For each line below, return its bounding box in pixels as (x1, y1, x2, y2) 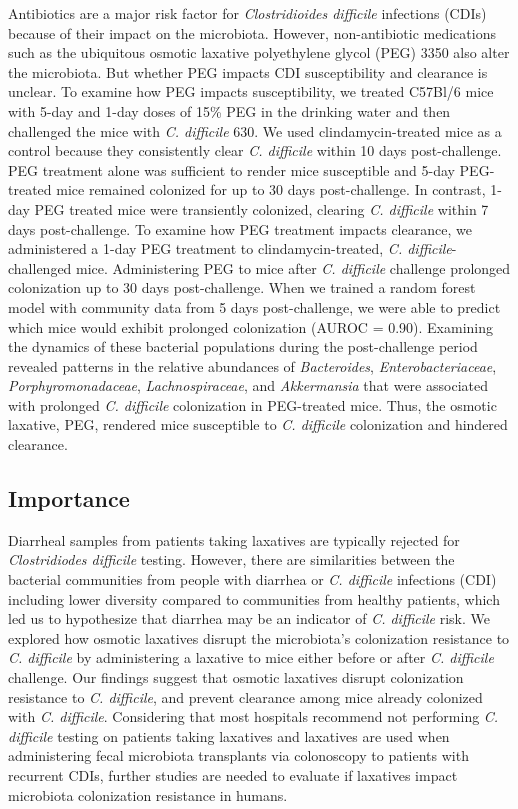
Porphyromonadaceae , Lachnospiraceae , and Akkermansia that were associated (8, 375, 488, 396)
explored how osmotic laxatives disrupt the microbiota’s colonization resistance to (8, 627, 510, 648)
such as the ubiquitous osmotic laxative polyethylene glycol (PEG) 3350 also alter (8, 42, 510, 63)
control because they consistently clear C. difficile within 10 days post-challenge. (8, 140, 502, 161)
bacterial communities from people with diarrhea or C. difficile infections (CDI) (8, 569, 497, 590)
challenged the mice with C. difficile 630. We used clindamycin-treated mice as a (8, 120, 502, 141)
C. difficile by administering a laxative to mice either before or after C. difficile (8, 647, 494, 668)
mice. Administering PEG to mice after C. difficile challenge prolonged (76, 257, 511, 278)
